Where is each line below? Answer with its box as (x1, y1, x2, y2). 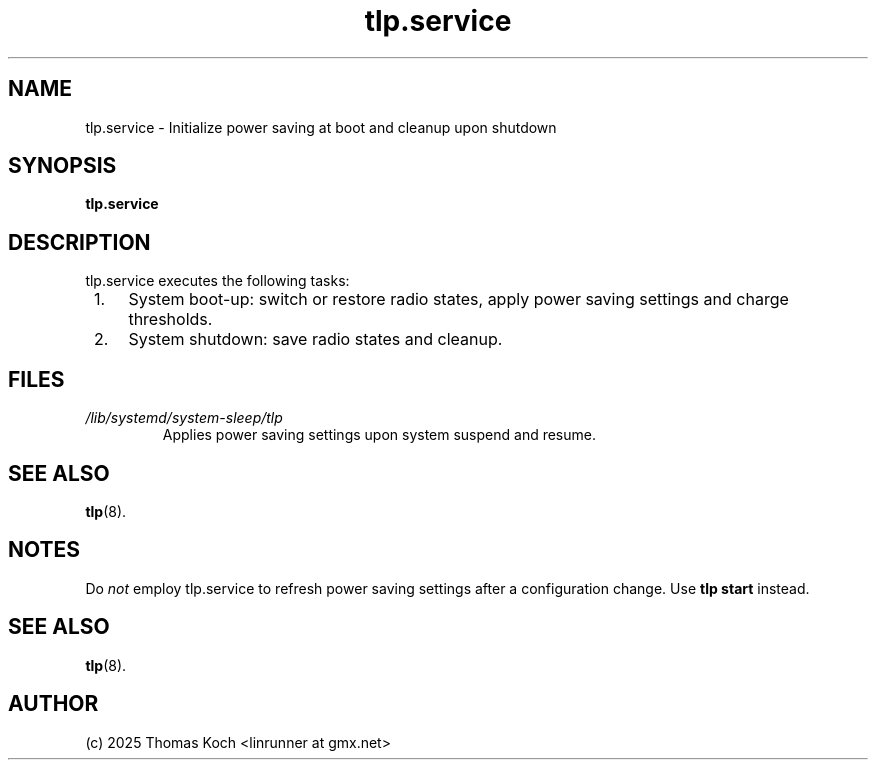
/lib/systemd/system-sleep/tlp (85, 409, 283, 427)
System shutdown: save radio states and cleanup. (128, 329, 503, 350)
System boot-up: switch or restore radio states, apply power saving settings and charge (128, 289, 789, 310)
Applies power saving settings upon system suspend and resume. (162, 426, 596, 444)
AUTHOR (8, 691, 99, 717)
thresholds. (128, 309, 213, 330)
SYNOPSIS (8, 153, 117, 179)
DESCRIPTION (8, 229, 151, 255)
